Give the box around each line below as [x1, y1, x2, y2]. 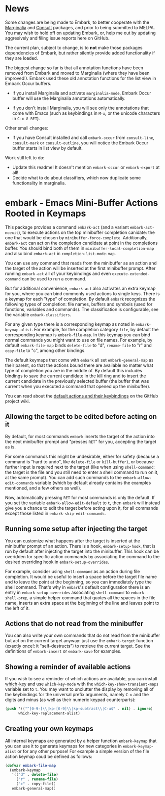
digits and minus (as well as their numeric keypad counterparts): [5, 697, 136, 703]
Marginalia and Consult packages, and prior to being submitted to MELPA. [5, 24, 155, 30]
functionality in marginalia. [12, 180, 66, 186]
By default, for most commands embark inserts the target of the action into [5, 433, 155, 439]
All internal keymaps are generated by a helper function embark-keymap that [5, 738, 157, 744]
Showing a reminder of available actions [5, 663, 131, 671]
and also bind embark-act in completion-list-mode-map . [5, 250, 116, 256]
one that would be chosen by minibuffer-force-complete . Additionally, [5, 234, 148, 240]
